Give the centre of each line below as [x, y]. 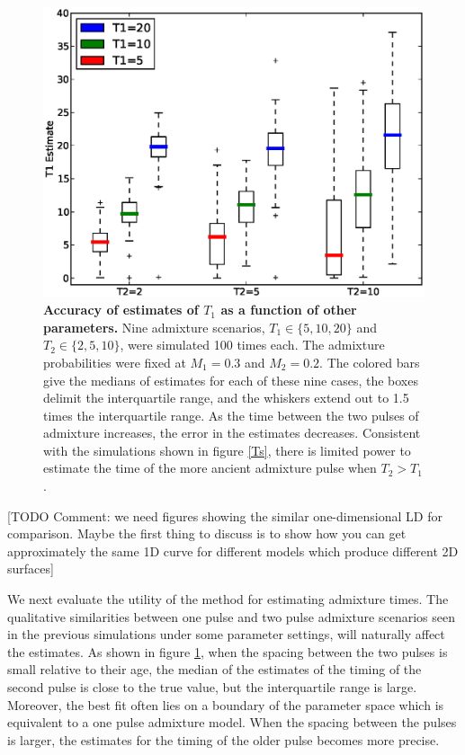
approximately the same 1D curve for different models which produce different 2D [233, 551]
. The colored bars [370, 362]
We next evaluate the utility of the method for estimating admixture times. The [228, 599]
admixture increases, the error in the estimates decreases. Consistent [232, 433]
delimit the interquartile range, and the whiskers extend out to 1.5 [226, 398]
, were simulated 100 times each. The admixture [252, 345]
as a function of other [289, 310]
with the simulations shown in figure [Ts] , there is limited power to [227, 450]
